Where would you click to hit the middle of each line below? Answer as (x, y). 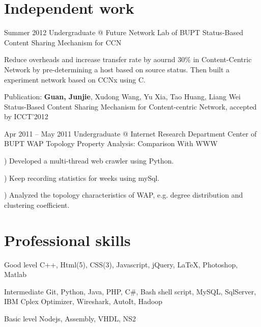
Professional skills (67, 240)
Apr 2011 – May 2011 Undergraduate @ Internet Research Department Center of (130, 133)
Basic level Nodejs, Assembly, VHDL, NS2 (70, 318)
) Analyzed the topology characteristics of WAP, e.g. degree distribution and (124, 195)
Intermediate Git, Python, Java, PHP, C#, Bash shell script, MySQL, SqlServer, (130, 291)
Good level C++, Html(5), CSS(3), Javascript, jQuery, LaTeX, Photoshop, (121, 264)
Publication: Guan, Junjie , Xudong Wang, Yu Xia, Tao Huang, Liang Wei (122, 97)
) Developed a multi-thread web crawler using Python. (89, 161)
